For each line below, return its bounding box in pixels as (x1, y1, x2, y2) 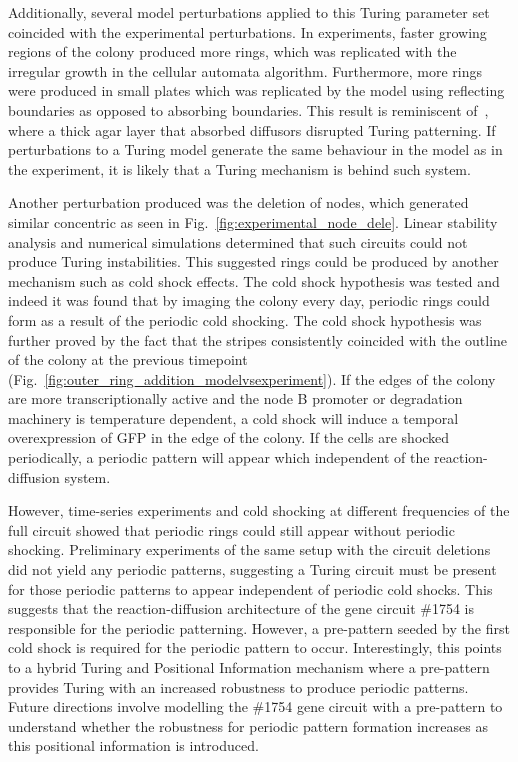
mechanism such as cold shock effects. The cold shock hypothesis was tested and (8, 270, 500, 291)
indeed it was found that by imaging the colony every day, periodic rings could (8, 290, 490, 311)
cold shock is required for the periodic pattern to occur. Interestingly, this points (8, 637, 502, 658)
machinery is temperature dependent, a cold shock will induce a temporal (8, 407, 459, 428)
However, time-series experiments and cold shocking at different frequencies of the (8, 500, 510, 521)
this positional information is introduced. (8, 735, 259, 756)
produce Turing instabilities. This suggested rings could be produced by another (8, 251, 499, 272)
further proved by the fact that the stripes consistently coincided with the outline (8, 329, 508, 350)
